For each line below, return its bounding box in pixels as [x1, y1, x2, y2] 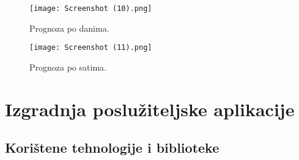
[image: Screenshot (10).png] [29, 4, 152, 13]
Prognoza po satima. [29, 60, 106, 73]
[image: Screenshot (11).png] [29, 43, 152, 52]
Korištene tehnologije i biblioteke [5, 138, 220, 157]
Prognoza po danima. [29, 21, 109, 34]
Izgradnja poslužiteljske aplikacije [5, 96, 295, 121]
